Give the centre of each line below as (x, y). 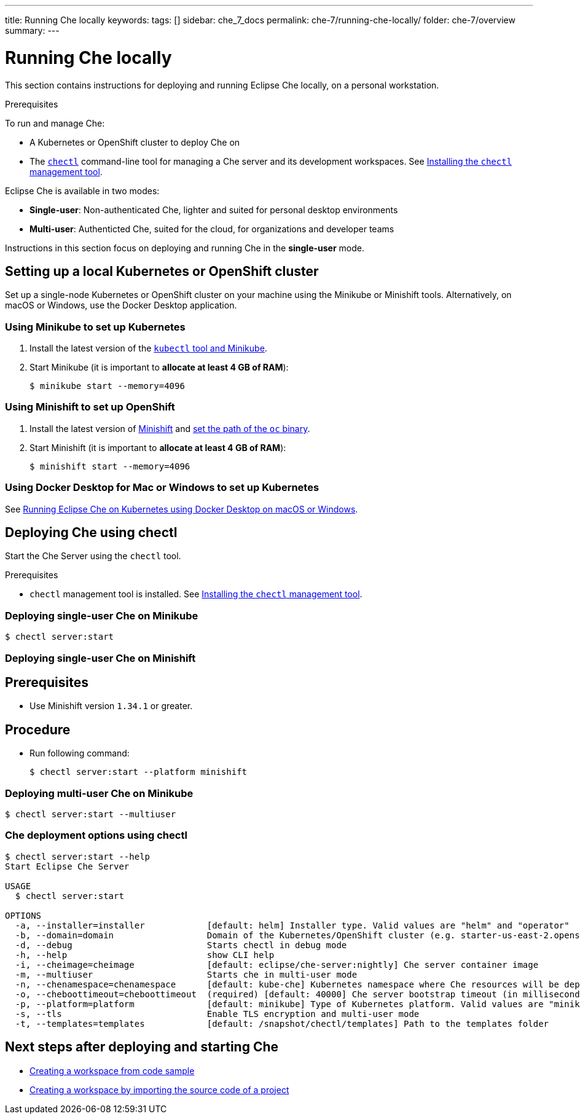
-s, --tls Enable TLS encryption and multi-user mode (217, 1014)
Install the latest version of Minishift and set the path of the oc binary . (170, 428)
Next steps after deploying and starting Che (142, 1047)
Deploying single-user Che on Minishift (100, 658)
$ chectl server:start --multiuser (91, 814)
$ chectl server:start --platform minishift (139, 772)
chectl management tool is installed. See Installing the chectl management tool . (196, 594)
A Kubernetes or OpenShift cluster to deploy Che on (135, 142)
